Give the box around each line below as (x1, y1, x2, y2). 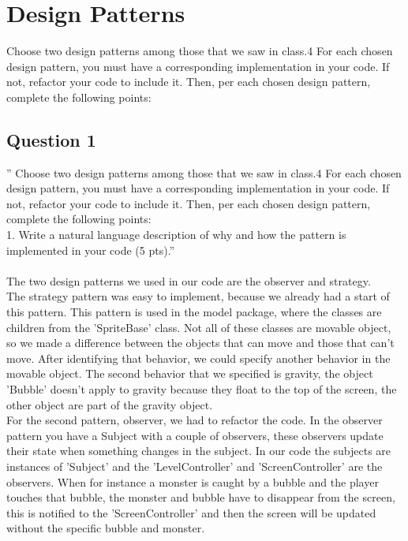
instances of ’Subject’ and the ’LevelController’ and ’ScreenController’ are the (6, 457, 383, 474)
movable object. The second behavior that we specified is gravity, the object (6, 365, 373, 382)
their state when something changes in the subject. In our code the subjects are (6, 442, 391, 459)
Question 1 (6, 127, 96, 151)
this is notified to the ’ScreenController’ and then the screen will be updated (6, 504, 376, 520)
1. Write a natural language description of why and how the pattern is (6, 226, 346, 243)
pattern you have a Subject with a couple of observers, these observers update (6, 427, 384, 443)
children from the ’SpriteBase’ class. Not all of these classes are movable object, (6, 319, 391, 335)
